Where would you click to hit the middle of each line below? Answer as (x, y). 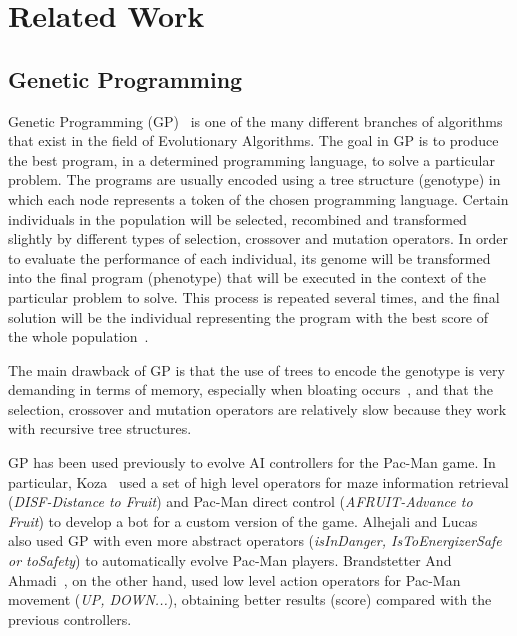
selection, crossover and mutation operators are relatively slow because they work (257, 408)
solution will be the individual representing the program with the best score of (248, 316)
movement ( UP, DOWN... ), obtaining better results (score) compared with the (250, 599)
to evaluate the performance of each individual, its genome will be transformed (249, 257)
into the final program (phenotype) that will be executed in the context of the (247, 277)
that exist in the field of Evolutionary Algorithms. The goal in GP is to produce (253, 140)
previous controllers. (70, 618)
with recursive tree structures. (100, 428)
